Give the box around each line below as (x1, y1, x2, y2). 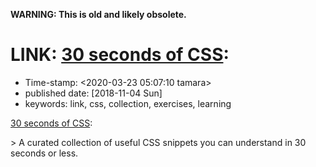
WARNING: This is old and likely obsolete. (10, 9, 187, 20)
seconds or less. (10, 147, 79, 159)
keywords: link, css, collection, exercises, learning (24, 97, 232, 109)
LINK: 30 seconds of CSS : (10, 44, 230, 66)
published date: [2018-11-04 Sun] (24, 87, 163, 99)
